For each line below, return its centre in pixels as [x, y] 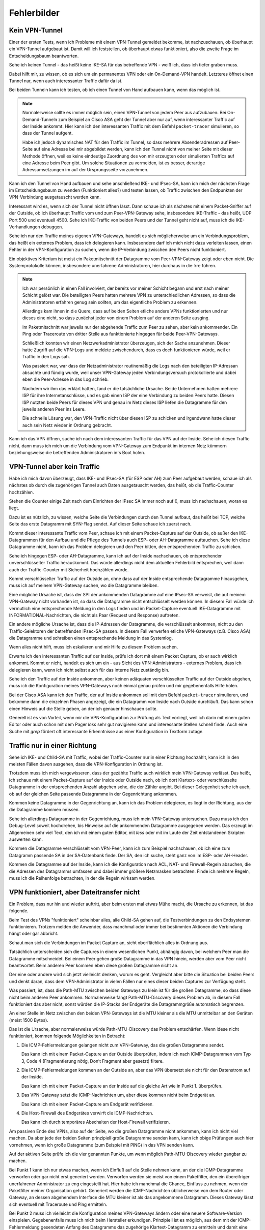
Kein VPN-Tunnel [36, 30]
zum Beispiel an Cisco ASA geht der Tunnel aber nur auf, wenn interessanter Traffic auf [146, 119]
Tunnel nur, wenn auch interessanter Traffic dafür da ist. [66, 81]
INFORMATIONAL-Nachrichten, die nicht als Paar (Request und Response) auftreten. [94, 615]
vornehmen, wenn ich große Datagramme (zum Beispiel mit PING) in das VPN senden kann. [102, 1145]
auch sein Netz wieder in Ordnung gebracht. [67, 425]
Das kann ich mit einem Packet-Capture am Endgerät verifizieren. [88, 1104]
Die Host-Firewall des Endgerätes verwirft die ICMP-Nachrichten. [87, 1113]
